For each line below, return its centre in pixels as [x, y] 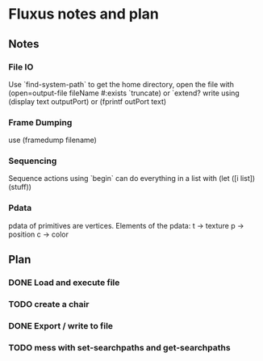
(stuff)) [20, 187]
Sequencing [33, 161]
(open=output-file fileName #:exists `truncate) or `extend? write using [124, 93]
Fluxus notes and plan [83, 14]
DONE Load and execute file [64, 283]
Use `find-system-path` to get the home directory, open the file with [121, 84]
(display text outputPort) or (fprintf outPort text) [88, 101]
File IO [21, 67]
